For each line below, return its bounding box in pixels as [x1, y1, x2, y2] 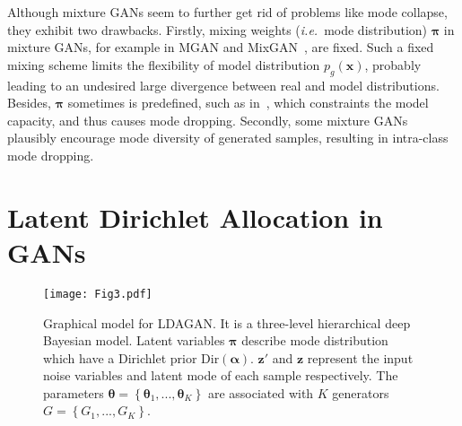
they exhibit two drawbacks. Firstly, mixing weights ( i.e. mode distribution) [7, 20, 428, 39]
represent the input [307, 348, 414, 367]
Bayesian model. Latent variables [43, 331, 225, 350]
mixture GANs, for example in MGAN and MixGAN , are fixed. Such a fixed [7, 38, 434, 57]
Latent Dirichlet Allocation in [7, 198, 383, 235]
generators [332, 383, 389, 402]
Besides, [7, 93, 51, 112]
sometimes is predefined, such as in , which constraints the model [67, 93, 429, 112]
